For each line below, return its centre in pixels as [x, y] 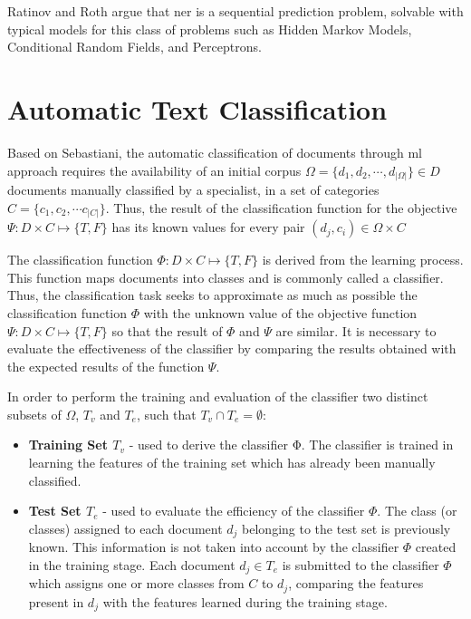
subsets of [34, 414]
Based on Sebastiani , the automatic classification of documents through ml [215, 152]
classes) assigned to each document [125, 528]
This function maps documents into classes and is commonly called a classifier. [226, 277]
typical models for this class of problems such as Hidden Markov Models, [210, 29]
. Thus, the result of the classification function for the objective [281, 207]
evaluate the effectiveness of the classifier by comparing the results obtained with [232, 348]
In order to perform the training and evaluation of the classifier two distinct [218, 397]
